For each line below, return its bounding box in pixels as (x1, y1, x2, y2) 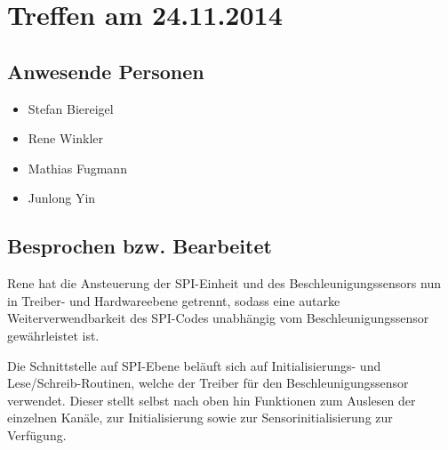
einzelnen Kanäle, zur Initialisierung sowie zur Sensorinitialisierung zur (7, 408, 393, 427)
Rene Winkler (28, 129, 104, 148)
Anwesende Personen (7, 57, 204, 84)
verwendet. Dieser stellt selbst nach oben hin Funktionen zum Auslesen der (7, 390, 416, 409)
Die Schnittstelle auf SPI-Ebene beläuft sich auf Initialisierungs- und (7, 356, 381, 374)
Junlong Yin (28, 189, 96, 207)
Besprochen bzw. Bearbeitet (7, 232, 272, 260)
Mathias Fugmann (28, 158, 127, 177)
